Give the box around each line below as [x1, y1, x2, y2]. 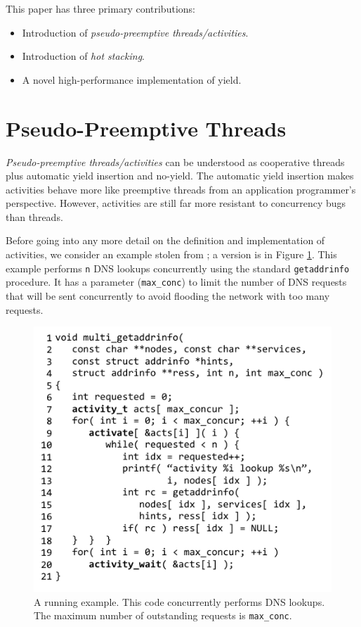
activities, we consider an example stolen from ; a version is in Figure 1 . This [6, 247, 337, 262]
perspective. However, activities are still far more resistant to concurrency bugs [6, 196, 346, 210]
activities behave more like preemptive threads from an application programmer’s [6, 182, 356, 196]
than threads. [6, 209, 63, 224]
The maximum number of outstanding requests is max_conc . [34, 608, 292, 623]
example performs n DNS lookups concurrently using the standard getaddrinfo [6, 260, 350, 275]
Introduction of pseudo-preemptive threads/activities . [22, 25, 249, 39]
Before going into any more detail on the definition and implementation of [6, 233, 325, 248]
